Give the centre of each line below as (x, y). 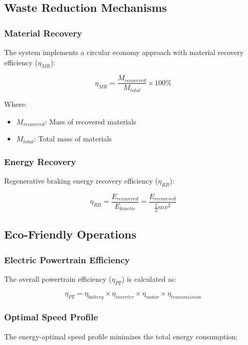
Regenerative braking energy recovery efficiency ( (81, 180)
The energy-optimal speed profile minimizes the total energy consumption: (121, 336)
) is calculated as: (149, 278)
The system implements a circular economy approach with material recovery (124, 52)
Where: (15, 104)
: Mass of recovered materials (90, 121)
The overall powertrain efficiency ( (58, 278)
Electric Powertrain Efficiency (67, 259)
